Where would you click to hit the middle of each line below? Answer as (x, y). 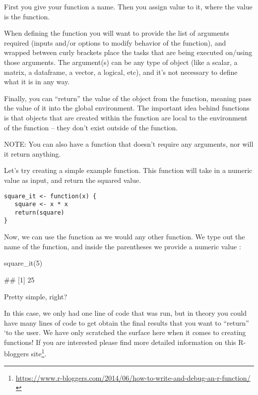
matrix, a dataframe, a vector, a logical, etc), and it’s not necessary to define (121, 72)
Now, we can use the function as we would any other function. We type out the (125, 237)
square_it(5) (23, 263)
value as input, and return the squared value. (73, 180)
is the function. (27, 16)
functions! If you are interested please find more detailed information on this (120, 342)
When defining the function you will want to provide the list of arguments (117, 33)
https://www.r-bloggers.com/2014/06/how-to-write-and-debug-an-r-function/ (133, 377)
